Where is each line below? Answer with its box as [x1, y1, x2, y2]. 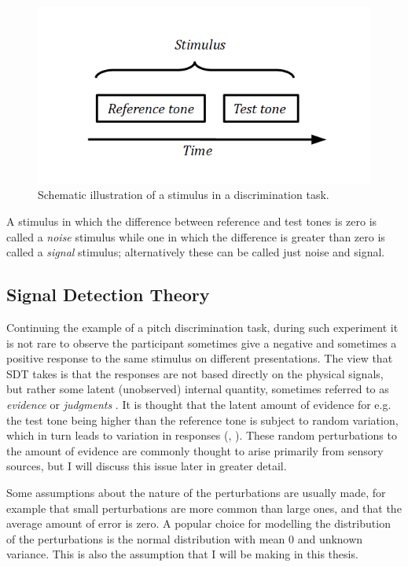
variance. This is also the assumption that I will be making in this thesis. [6, 546, 358, 562]
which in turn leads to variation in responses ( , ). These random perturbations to [6, 427, 397, 444]
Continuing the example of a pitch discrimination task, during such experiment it [6, 319, 399, 335]
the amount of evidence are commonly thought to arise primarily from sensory [6, 442, 384, 458]
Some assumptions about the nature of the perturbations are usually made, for [6, 484, 386, 500]
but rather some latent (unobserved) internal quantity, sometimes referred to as [6, 381, 389, 397]
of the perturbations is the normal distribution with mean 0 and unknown [6, 530, 363, 547]
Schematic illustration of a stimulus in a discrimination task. [38, 186, 329, 203]
